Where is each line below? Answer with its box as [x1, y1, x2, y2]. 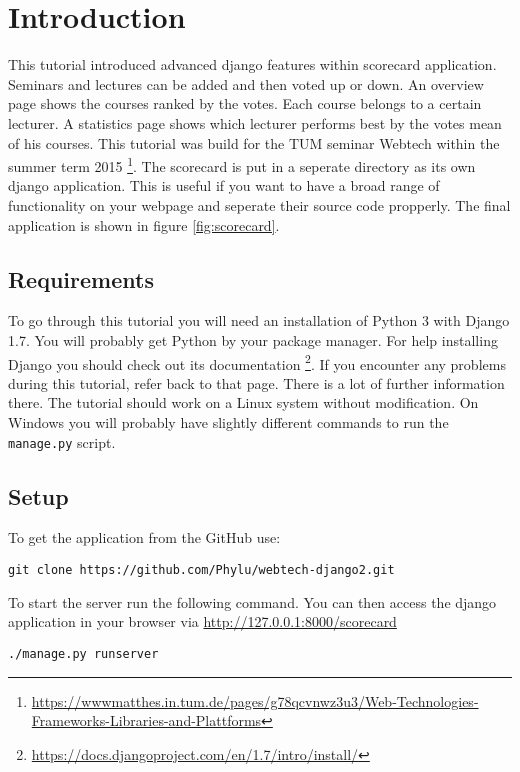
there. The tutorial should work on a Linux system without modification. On [8, 392, 479, 413]
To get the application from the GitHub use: [8, 527, 281, 548]
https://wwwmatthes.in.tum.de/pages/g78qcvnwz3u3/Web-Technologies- [31, 690, 479, 711]
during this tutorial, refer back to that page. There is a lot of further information [8, 372, 505, 393]
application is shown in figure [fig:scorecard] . [8, 214, 280, 235]
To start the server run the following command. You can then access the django [8, 591, 497, 612]
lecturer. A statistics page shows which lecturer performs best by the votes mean [8, 112, 502, 133]
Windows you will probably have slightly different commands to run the [8, 411, 449, 432]
